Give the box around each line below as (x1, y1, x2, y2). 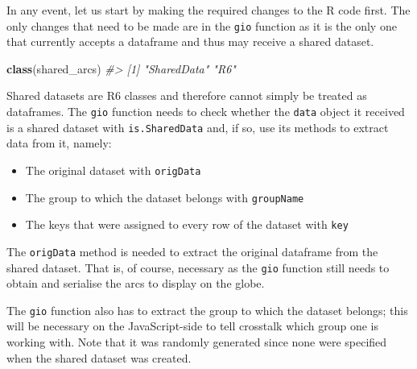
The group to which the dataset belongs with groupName (25, 189, 304, 205)
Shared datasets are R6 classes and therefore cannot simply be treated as (6, 87, 367, 104)
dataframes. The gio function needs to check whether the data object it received (6, 103, 405, 120)
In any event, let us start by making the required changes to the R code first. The (6, 2, 411, 18)
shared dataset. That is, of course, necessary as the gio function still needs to (6, 259, 390, 276)
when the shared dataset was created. (6, 349, 192, 366)
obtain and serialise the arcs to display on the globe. (6, 275, 265, 292)
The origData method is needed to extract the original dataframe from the (6, 243, 378, 259)
